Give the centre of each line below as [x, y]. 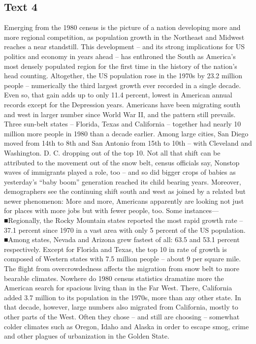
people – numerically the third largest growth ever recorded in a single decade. [123, 85]
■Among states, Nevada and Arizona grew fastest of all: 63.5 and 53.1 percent [122, 239]
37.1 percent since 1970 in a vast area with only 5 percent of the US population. [125, 230]
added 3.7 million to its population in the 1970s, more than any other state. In [123, 297]
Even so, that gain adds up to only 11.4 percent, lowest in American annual [118, 95]
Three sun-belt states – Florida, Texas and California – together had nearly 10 [123, 124]
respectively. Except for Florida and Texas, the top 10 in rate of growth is [115, 249]
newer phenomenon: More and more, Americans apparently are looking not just [124, 201]
